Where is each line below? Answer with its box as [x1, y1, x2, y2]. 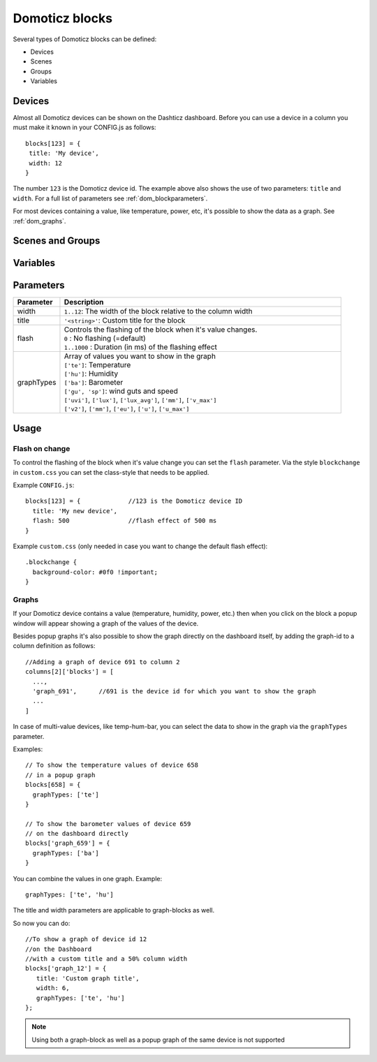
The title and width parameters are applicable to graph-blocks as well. [13, 906, 215, 915]
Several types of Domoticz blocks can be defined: [13, 35, 157, 43]
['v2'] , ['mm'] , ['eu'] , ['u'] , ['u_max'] [64, 404, 190, 413]
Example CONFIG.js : [13, 481, 75, 489]
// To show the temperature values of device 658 [25, 761, 199, 769]
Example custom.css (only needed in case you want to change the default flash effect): [13, 542, 268, 550]
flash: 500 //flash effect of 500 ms [32, 517, 217, 525]
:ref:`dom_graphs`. [13, 216, 66, 225]
